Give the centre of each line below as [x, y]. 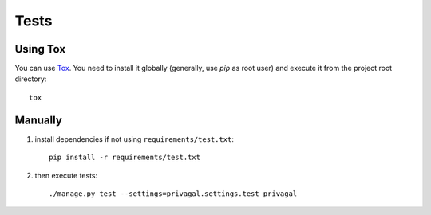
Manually [39, 120]
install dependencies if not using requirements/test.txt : [134, 139]
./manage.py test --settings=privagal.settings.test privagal [173, 193]
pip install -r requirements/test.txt [125, 158]
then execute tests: [66, 175]
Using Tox [40, 49]
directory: [31, 79]
